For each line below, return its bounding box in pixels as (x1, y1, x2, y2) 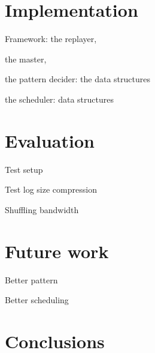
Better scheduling (5, 294, 69, 306)
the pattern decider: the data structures (5, 73, 150, 85)
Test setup (5, 163, 43, 175)
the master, (5, 52, 47, 65)
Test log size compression (5, 183, 97, 196)
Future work (5, 238, 109, 263)
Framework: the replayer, (5, 32, 97, 45)
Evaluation (5, 128, 95, 152)
